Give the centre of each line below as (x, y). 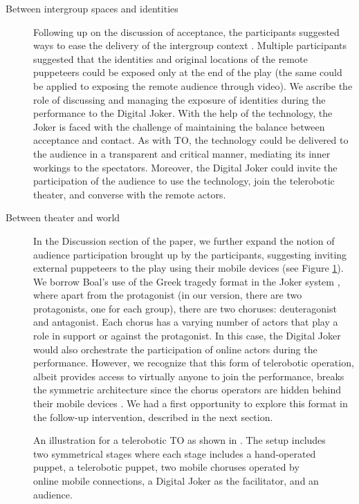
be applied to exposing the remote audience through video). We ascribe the (193, 85)
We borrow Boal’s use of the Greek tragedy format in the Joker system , (187, 281)
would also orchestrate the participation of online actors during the (175, 349)
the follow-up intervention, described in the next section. (153, 417)
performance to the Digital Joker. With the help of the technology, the (183, 113)
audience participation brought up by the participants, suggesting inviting (190, 254)
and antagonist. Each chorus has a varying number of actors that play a (186, 322)
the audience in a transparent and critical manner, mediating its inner (182, 153)
